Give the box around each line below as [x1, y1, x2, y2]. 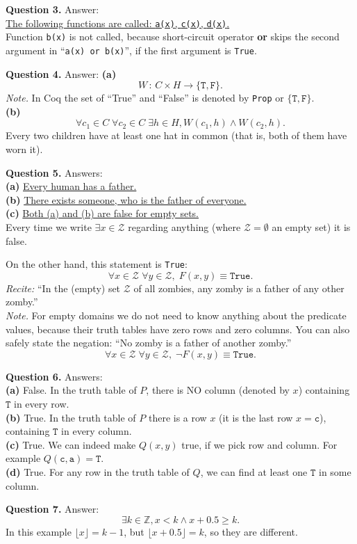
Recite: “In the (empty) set [6, 280, 121, 295]
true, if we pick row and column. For [181, 437, 338, 451]
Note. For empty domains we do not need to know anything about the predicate [6, 308, 347, 322]
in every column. [61, 424, 132, 438]
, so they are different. [204, 524, 298, 538]
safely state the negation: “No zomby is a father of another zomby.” [6, 335, 292, 350]
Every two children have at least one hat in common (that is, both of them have [6, 128, 347, 143]
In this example [6, 524, 72, 538]
